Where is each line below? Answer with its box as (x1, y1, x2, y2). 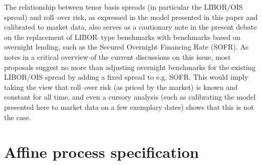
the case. (4, 111, 31, 122)
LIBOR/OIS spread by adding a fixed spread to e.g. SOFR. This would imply (4, 72, 248, 82)
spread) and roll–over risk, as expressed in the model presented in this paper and (4, 11, 258, 22)
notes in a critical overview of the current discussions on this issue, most (4, 51, 231, 62)
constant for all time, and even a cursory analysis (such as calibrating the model (4, 91, 256, 102)
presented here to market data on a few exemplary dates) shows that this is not (4, 101, 254, 112)
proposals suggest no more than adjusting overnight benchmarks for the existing (4, 61, 256, 72)
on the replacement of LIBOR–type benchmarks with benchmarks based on (4, 31, 241, 42)
